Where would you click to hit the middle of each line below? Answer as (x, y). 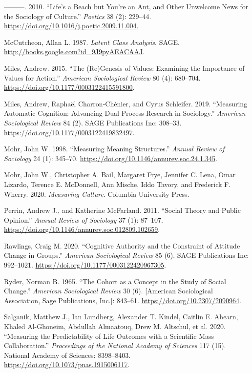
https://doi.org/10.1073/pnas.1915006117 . (67, 364)
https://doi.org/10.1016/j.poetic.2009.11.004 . (71, 26)
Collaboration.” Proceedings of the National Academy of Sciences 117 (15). (115, 345)
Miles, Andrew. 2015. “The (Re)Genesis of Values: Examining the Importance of (124, 68)
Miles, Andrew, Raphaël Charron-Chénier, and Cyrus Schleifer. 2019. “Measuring (126, 103)
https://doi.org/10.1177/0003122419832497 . (69, 132)
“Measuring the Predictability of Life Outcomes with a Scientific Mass (109, 336)
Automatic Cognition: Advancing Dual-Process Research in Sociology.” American (125, 113)
